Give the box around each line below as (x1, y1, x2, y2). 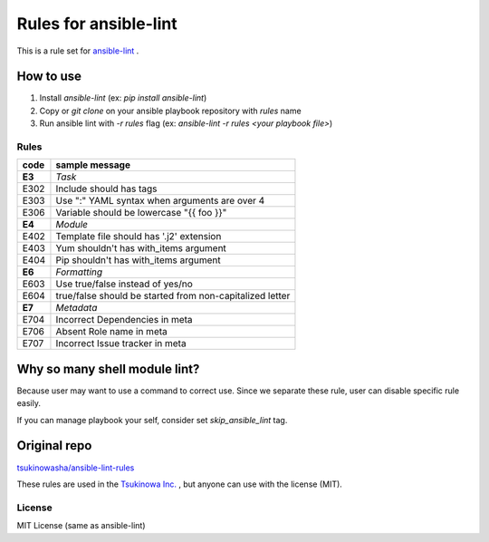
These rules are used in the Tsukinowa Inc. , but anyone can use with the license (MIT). (16, 479, 343, 489)
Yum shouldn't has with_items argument (55, 242, 226, 255)
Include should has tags (55, 182, 158, 195)
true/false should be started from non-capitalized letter (55, 290, 291, 303)
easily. (16, 398, 41, 409)
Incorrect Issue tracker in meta (55, 337, 187, 350)
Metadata (55, 302, 98, 315)
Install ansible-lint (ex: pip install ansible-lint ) (39, 92, 207, 103)
